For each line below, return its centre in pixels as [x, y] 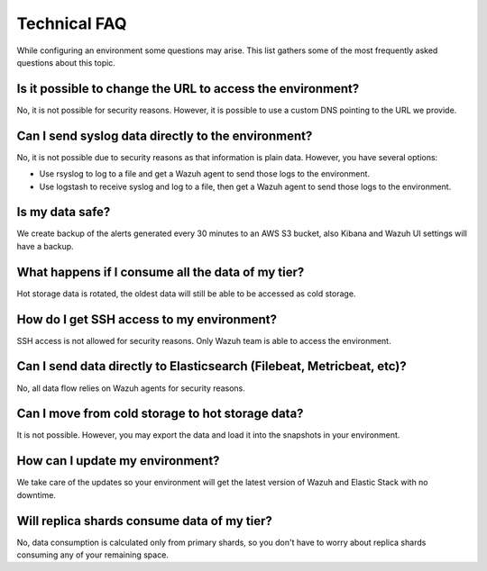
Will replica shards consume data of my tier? [144, 521]
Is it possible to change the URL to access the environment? [188, 89]
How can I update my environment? [118, 461]
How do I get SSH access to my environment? [147, 319]
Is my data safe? [64, 212]
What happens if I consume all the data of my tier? [161, 272]
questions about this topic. [66, 62]
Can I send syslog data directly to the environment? [165, 136]
